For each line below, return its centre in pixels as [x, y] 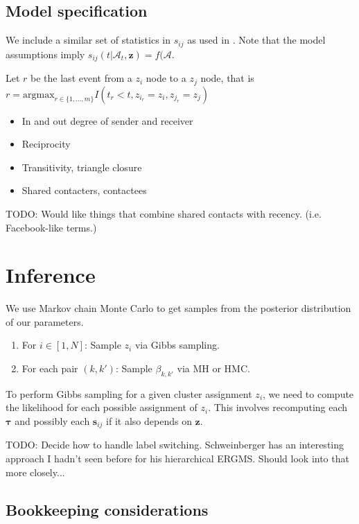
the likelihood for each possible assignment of [102, 407]
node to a [166, 78]
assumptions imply [45, 54]
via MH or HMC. [213, 368]
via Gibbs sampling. [177, 345]
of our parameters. [45, 321]
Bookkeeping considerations [107, 509]
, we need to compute [308, 393]
